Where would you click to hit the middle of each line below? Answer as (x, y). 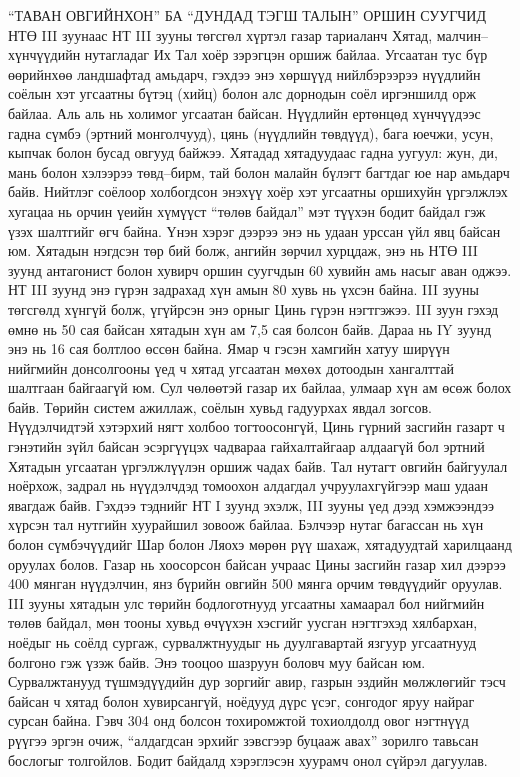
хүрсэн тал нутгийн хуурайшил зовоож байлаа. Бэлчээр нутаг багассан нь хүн (246, 524)
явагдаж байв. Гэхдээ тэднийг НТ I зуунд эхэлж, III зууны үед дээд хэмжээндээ (251, 504)
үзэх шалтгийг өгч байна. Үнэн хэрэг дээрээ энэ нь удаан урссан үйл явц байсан (254, 230)
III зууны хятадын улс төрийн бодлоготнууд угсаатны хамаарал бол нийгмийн (246, 602)
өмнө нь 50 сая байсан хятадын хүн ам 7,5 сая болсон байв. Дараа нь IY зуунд (250, 328)
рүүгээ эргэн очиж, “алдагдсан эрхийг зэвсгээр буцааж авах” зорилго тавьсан (243, 739)
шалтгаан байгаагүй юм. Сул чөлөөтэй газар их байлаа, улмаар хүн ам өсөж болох (260, 387)
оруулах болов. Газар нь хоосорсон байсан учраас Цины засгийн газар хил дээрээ (257, 563)
